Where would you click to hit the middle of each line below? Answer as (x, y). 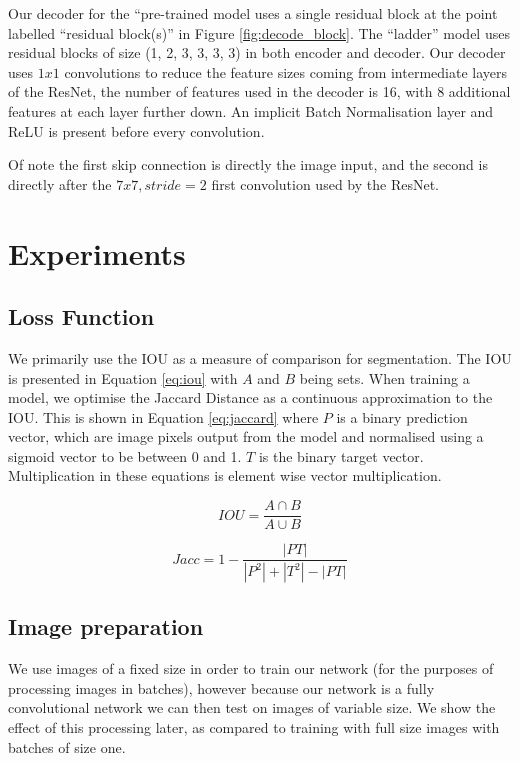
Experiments (97, 252)
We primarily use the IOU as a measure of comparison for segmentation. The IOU (260, 357)
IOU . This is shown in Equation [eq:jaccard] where (163, 416)
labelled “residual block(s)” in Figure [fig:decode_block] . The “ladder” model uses (259, 32)
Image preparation (106, 626)
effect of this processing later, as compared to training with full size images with (254, 727)
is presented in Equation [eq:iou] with (123, 377)
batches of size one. (67, 746)
